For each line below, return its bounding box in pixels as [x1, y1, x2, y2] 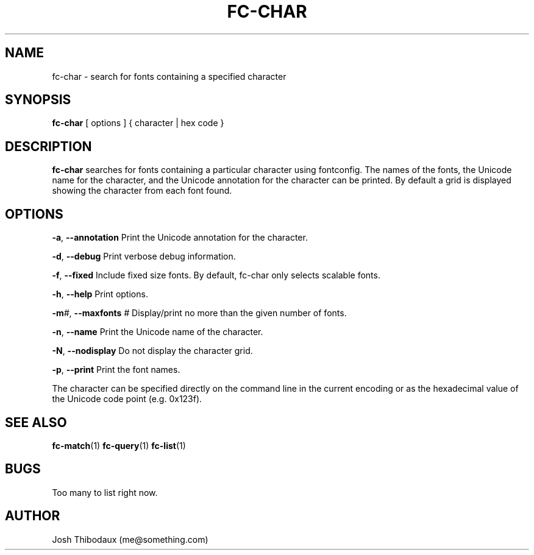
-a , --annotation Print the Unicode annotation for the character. [52, 232, 308, 243]
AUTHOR [5, 508, 60, 524]
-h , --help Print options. [52, 289, 148, 300]
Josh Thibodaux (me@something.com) [52, 534, 208, 545]
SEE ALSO [5, 414, 67, 430]
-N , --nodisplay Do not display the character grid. [52, 345, 253, 356]
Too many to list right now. [52, 487, 158, 498]
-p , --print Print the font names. [52, 364, 180, 375]
